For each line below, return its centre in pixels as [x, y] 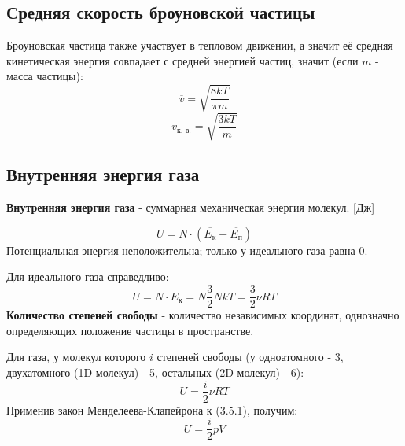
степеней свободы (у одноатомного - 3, [250, 357]
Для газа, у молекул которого [76, 357]
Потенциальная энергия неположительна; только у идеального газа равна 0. [187, 250]
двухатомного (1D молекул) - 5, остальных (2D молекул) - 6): [155, 372]
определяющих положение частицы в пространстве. [130, 330]
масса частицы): [45, 76]
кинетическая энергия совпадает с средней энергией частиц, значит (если [182, 60]
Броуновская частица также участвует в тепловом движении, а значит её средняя [200, 45]
